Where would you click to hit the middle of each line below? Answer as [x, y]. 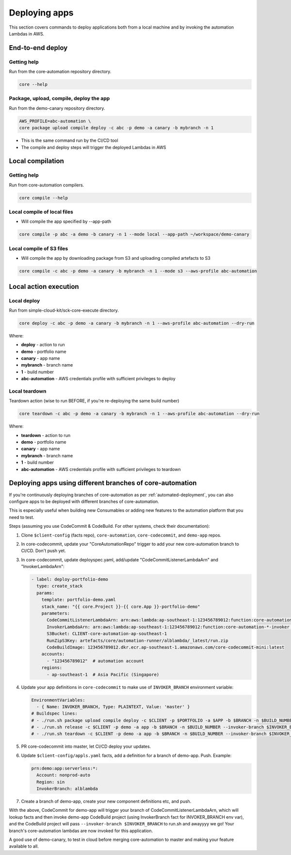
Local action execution [44, 286]
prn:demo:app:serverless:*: [65, 768]
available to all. [24, 846]
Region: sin [51, 782]
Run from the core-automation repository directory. [60, 72]
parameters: [56, 613]
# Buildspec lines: [54, 713]
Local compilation [36, 161]
